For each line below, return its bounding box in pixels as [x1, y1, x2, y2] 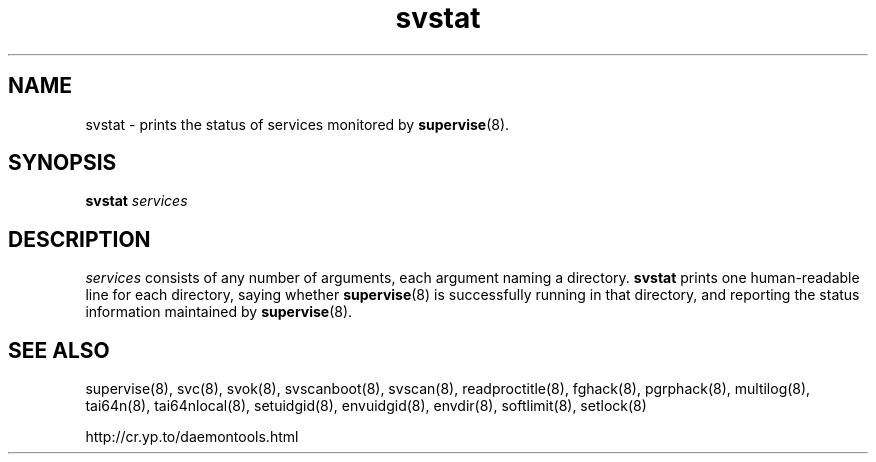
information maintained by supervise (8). [85, 303, 353, 321]
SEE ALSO [8, 337, 110, 363]
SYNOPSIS [8, 150, 117, 176]
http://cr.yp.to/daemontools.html [85, 428, 299, 446]
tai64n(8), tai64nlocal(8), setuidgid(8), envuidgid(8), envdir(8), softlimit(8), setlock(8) [85, 397, 647, 415]
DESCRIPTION [8, 226, 151, 252]
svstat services [85, 192, 188, 210]
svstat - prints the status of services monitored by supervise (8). [85, 115, 510, 133]
